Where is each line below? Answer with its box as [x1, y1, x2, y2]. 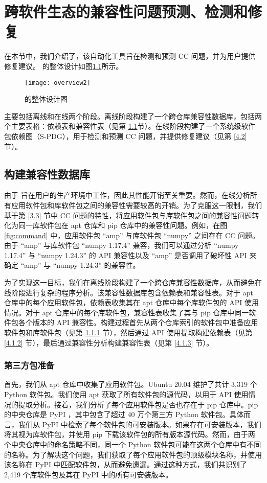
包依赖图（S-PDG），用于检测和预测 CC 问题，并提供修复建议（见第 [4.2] [4, 130, 247, 141]
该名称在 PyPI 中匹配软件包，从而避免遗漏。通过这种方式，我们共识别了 [4, 459, 247, 470]
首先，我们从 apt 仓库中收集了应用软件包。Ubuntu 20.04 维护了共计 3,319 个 [4, 379, 257, 389]
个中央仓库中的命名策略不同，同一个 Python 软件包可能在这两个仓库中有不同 [4, 439, 261, 450]
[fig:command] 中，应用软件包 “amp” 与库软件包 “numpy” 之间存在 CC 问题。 [4, 229, 259, 240]
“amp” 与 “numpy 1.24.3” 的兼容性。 [20, 260, 140, 270]
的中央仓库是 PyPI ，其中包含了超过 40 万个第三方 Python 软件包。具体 [4, 409, 244, 420]
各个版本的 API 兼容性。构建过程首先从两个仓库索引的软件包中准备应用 [18, 317, 258, 328]
